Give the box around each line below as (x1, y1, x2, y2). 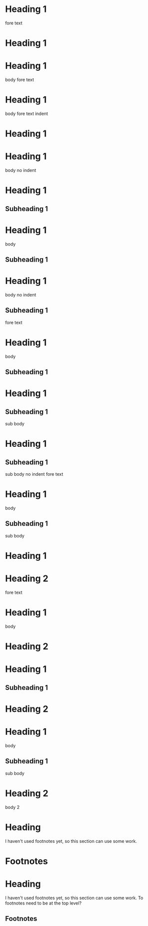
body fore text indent (5, 111, 48, 117)
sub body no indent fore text (5, 471, 64, 477)
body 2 (5, 804, 20, 810)
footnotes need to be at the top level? (5, 900, 82, 906)
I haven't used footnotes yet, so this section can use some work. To (5, 895, 144, 901)
